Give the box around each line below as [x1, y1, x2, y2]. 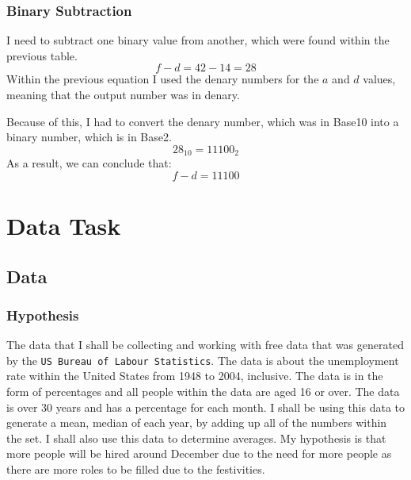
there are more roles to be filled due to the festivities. [6, 461, 265, 478]
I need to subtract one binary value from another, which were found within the [6, 32, 390, 48]
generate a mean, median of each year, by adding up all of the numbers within [6, 414, 387, 431]
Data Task [6, 209, 121, 242]
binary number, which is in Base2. [6, 129, 172, 145]
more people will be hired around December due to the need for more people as [6, 445, 392, 462]
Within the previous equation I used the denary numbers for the [6, 71, 319, 87]
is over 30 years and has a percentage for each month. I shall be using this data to [6, 398, 405, 415]
